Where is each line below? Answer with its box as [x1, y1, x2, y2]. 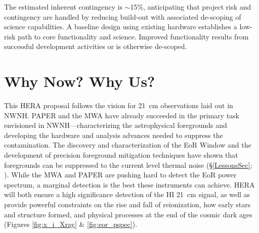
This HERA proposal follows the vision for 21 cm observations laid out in [4, 100, 233, 111]
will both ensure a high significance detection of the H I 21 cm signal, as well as [4, 189, 250, 200]
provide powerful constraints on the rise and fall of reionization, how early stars [4, 199, 251, 210]
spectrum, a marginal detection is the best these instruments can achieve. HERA [4, 179, 255, 190]
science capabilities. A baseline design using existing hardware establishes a [4, 21, 237, 32]
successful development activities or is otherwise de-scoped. [4, 41, 187, 52]
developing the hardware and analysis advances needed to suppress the [4, 129, 223, 140]
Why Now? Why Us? [4, 71, 155, 91]
